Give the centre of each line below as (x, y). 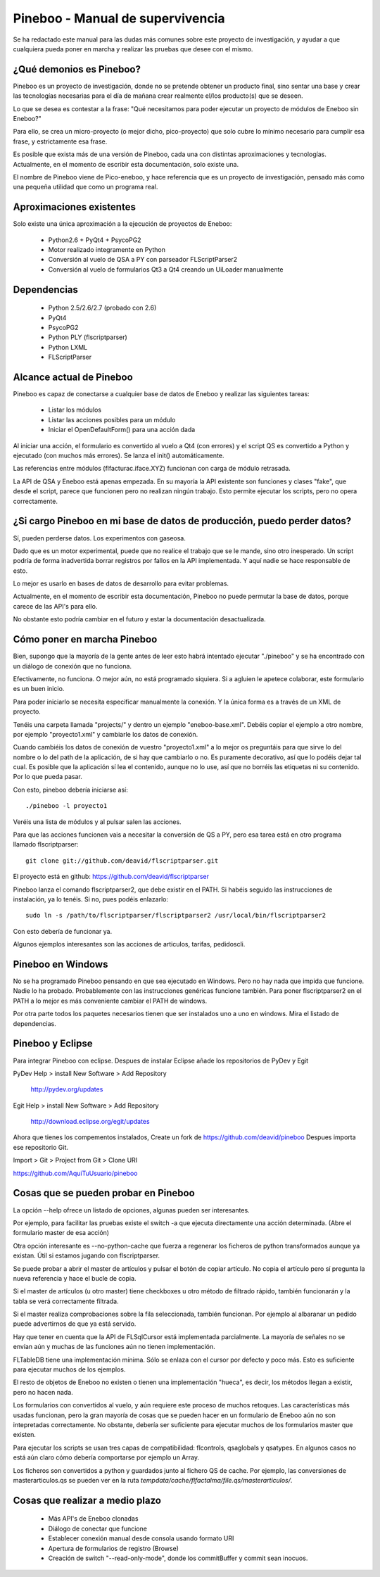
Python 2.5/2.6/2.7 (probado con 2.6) (102, 308)
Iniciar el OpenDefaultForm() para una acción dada (122, 430)
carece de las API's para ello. (55, 606)
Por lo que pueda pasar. (47, 777)
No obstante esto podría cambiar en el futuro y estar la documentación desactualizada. (140, 619)
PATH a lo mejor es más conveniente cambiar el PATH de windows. (110, 1001)
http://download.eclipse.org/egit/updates (90, 1122)
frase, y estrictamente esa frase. (60, 141)
